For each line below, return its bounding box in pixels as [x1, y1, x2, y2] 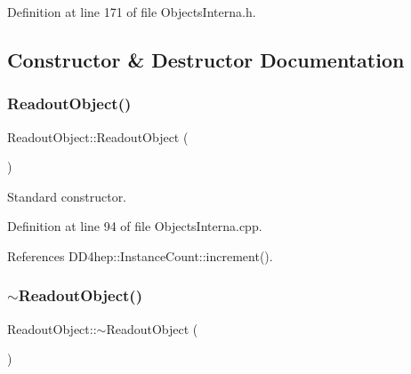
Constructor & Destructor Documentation [7, 45, 405, 73]
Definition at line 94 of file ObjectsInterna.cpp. [7, 217, 262, 235]
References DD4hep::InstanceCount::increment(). [7, 246, 273, 265]
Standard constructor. [7, 187, 127, 205]
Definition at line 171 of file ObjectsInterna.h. [7, 3, 256, 20]
